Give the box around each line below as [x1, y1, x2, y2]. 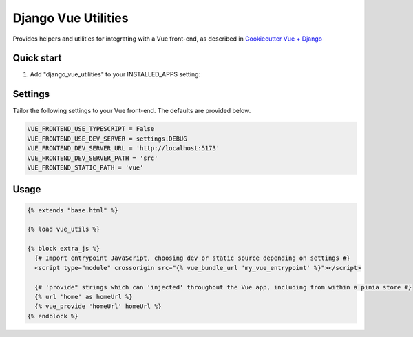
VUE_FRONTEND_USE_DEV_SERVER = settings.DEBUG [27, 134, 187, 143]
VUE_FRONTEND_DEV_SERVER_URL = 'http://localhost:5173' [27, 145, 220, 152]
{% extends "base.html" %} [27, 206, 118, 214]
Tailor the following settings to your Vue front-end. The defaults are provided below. [12, 107, 251, 115]
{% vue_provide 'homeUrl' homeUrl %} [34, 303, 162, 310]
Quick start [12, 52, 62, 64]
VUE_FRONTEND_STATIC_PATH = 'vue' [27, 163, 144, 172]
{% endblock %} [27, 312, 78, 320]
